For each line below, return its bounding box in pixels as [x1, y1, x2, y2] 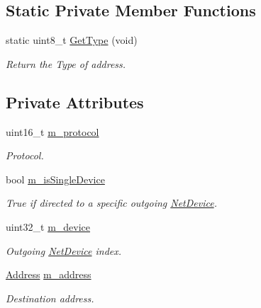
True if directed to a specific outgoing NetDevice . [6, 195, 217, 210]
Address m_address [6, 267, 91, 282]
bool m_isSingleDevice [6, 171, 105, 186]
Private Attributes [6, 91, 144, 113]
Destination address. [6, 290, 94, 305]
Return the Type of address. [6, 56, 126, 71]
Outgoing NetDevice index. [6, 243, 122, 258]
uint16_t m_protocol [6, 124, 99, 139]
